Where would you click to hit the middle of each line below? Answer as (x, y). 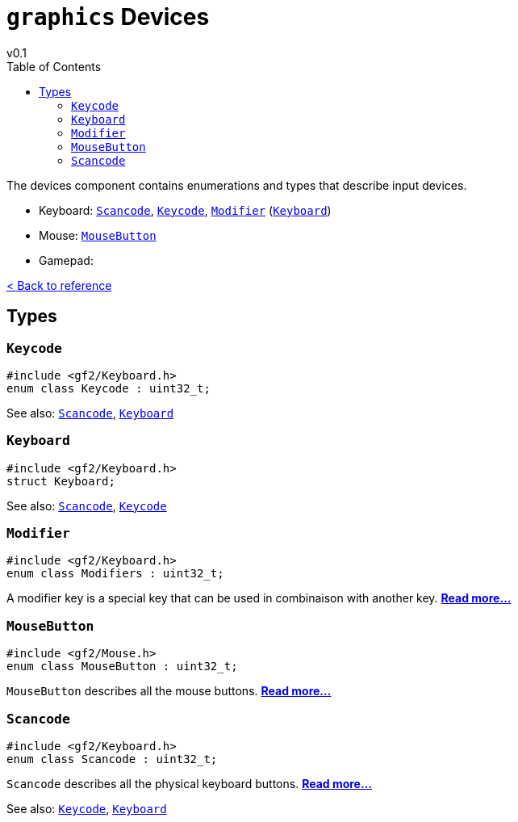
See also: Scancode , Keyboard (90, 413)
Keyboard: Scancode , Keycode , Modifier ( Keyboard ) (185, 210)
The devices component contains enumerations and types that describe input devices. (237, 185)
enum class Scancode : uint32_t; (112, 759)
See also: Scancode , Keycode (87, 505)
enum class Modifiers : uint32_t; (115, 574)
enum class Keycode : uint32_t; (109, 388)
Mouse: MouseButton (98, 235)
